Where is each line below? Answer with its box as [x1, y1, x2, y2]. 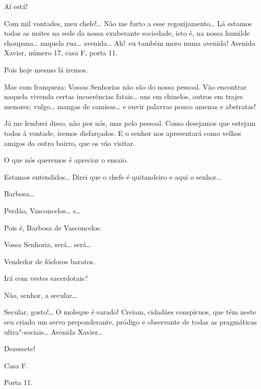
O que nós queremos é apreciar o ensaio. [4, 154, 128, 165]
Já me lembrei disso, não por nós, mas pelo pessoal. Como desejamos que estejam [4, 118, 256, 128]
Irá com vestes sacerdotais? [4, 273, 88, 283]
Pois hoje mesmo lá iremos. [4, 64, 88, 74]
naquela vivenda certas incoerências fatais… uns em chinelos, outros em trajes [4, 91, 243, 102]
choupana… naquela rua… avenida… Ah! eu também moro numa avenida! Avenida [4, 37, 255, 48]
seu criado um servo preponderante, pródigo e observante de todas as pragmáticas [4, 317, 257, 327]
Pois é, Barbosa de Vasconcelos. [4, 222, 102, 232]
